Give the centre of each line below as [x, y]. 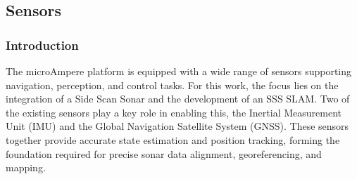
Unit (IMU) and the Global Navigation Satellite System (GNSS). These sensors [177, 126]
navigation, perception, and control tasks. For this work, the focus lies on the [172, 85]
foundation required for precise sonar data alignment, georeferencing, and [164, 153]
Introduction [42, 45]
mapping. [26, 167]
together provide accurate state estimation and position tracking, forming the [173, 139]
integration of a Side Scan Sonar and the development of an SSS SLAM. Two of [178, 99]
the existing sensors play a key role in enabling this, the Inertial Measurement [174, 112]
